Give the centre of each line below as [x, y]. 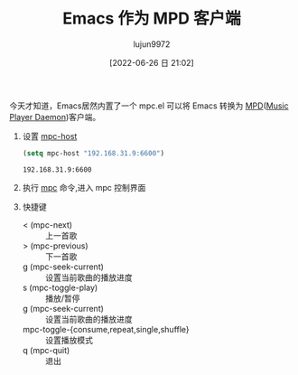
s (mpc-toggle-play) [60, 287]
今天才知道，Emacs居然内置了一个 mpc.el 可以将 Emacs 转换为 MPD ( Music [149, 106]
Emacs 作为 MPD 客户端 [152, 19]
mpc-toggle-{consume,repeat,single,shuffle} [106, 329]
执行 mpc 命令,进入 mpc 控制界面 [84, 187]
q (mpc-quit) [46, 350]
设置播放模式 [69, 340]
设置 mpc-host [50, 136]
